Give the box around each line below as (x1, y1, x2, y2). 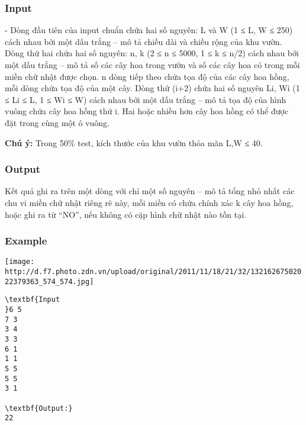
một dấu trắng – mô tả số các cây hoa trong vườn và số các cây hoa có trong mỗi (5, 59, 300, 70)
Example (5, 233, 47, 248)
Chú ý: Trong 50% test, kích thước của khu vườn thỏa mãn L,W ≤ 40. (5, 136, 263, 149)
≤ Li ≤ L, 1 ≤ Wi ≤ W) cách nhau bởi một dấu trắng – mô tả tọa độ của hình (5, 93, 286, 105)
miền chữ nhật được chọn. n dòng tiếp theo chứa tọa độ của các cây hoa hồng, (5, 70, 289, 82)
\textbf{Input (5, 295, 60, 304)
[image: (5, 257, 35, 266)
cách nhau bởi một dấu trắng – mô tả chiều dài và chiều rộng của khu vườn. (5, 35, 282, 47)
